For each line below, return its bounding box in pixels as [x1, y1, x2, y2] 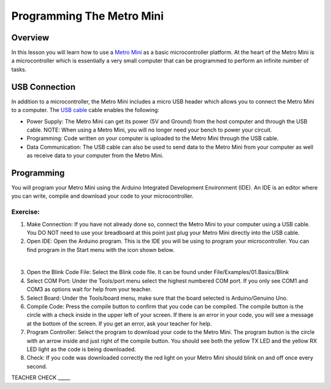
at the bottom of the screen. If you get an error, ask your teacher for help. [26, 320, 212, 327]
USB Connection [11, 81, 76, 92]
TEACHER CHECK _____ [11, 374, 70, 382]
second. [26, 363, 47, 370]
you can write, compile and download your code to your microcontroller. [11, 193, 194, 200]
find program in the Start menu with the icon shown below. [26, 246, 175, 253]
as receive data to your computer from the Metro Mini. [26, 152, 164, 159]
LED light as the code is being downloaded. [26, 346, 136, 353]
